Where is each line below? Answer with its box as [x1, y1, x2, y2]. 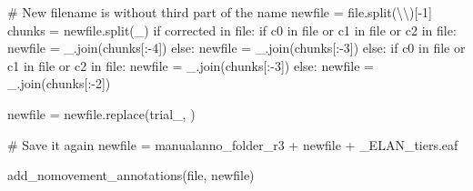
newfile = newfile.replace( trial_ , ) [7, 104, 196, 123]
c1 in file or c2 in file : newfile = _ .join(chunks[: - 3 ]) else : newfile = [7, 55, 374, 75]
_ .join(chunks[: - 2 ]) [7, 74, 111, 93]
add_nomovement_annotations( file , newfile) [7, 166, 255, 185]
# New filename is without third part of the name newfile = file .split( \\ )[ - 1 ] [7, 3, 432, 21]
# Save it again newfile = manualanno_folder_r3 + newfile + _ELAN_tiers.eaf [7, 135, 458, 154]
